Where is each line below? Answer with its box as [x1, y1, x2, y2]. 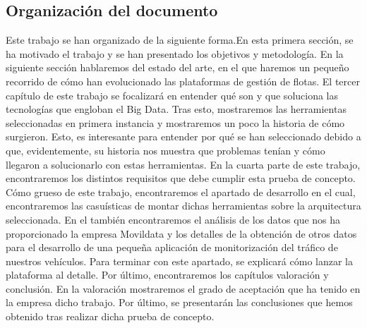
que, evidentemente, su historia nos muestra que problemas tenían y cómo [6, 142, 325, 157]
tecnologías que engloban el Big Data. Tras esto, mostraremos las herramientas [6, 102, 347, 116]
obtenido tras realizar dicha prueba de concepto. [6, 309, 215, 324]
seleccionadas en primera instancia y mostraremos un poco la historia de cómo [6, 115, 345, 130]
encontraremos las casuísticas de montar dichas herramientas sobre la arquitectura [6, 198, 361, 213]
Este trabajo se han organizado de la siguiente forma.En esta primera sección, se [6, 32, 354, 47]
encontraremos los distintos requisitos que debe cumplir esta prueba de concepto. [6, 171, 356, 186]
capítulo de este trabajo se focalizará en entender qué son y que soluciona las [6, 87, 339, 102]
